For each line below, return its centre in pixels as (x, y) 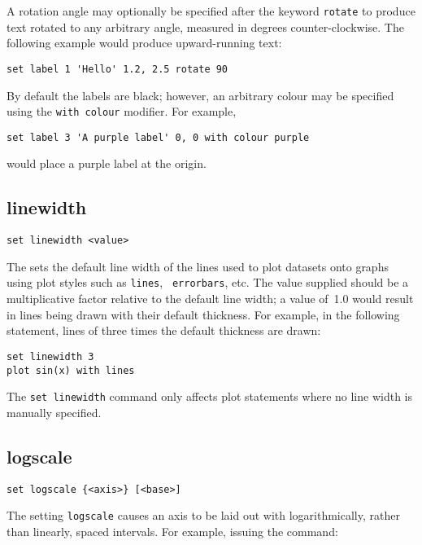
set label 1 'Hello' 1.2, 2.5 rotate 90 (117, 69)
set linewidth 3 (50, 356)
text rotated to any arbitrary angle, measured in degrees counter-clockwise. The (205, 26)
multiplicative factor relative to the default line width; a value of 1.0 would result (210, 299)
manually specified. (54, 412)
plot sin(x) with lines (71, 370)
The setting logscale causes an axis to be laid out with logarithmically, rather (203, 515)
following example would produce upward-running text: (144, 43)
